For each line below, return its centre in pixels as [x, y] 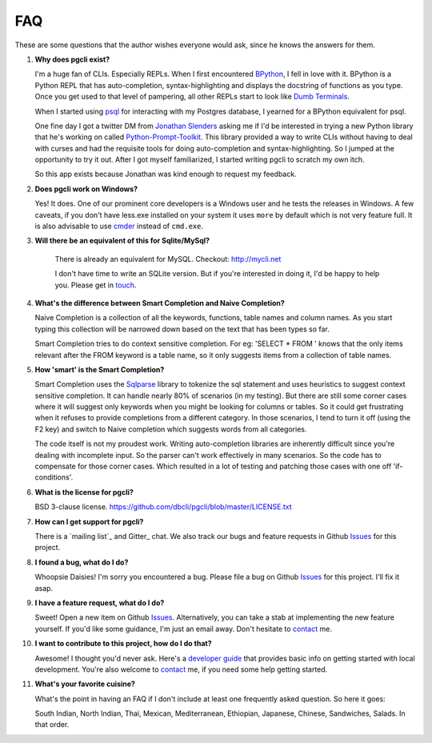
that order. [52, 725]
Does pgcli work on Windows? [86, 189]
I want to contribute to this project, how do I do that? [123, 644]
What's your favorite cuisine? [85, 684]
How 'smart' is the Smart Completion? [100, 369]
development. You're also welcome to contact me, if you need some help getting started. [181, 669]
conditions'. [54, 477]
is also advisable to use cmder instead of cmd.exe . [119, 226]
